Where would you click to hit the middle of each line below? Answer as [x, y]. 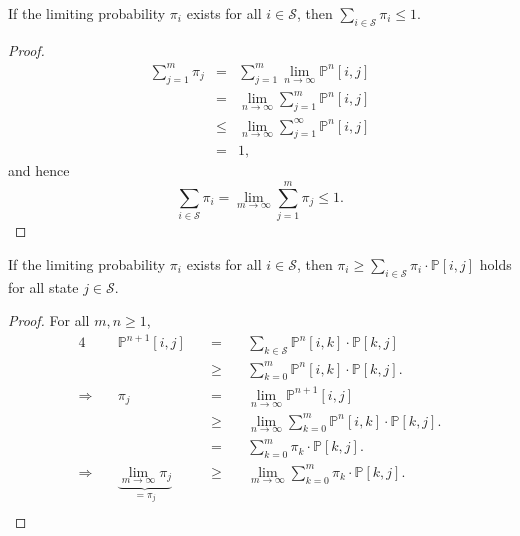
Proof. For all [49, 320]
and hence [39, 170]
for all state [43, 286]
